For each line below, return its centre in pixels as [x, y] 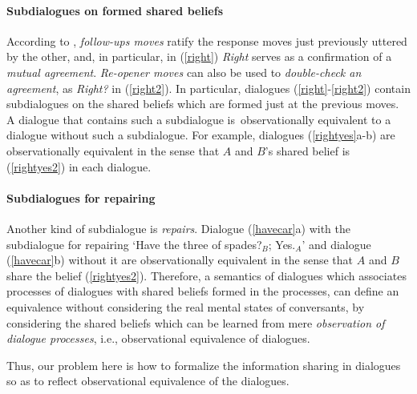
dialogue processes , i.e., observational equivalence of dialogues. [158, 338]
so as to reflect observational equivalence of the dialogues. [148, 381]
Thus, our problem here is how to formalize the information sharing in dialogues [204, 365]
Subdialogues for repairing [81, 197]
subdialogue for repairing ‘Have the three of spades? [134, 244]
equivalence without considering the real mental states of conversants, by [186, 306]
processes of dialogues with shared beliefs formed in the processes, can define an [203, 291]
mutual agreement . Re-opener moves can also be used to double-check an [184, 72]
